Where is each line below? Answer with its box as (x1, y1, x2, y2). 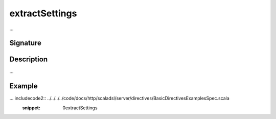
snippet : (22, 105, 41, 111)
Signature (9, 39, 42, 47)
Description (9, 55, 48, 64)
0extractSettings (62, 105, 98, 111)
